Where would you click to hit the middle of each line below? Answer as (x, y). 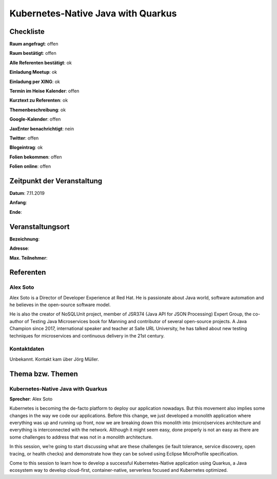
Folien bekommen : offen (36, 157)
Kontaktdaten (27, 349)
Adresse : (19, 248)
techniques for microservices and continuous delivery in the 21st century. (87, 335)
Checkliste (27, 32)
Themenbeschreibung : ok (38, 110)
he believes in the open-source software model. (60, 305)
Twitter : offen (24, 138)
